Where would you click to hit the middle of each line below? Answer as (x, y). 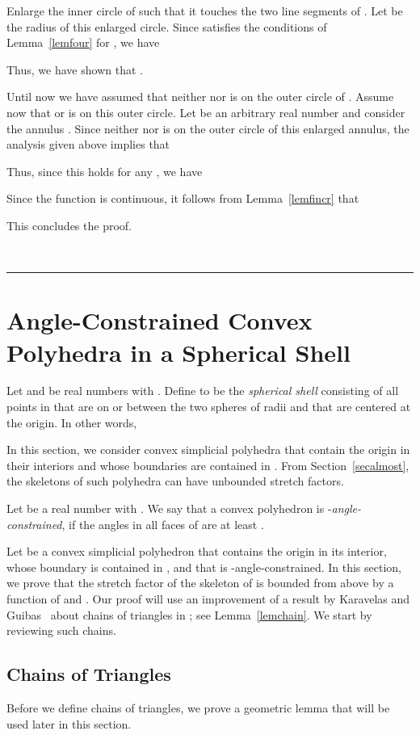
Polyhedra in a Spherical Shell (178, 352)
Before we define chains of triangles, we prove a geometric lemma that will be (198, 707)
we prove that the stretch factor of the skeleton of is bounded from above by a (200, 583)
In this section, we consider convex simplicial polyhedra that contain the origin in (208, 449)
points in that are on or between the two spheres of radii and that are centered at (209, 407)
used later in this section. (69, 723)
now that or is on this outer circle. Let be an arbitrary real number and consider (206, 112)
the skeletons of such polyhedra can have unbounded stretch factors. (175, 481)
